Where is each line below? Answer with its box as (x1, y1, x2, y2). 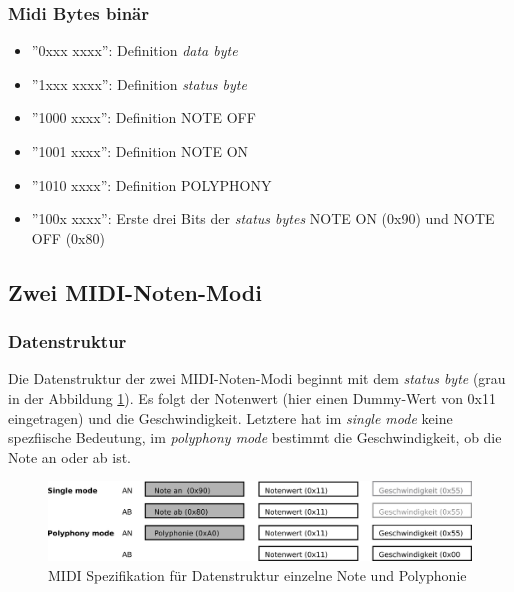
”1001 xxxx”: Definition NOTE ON (31, 141, 249, 161)
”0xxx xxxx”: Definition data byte (31, 40, 238, 61)
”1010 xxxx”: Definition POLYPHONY (31, 174, 272, 195)
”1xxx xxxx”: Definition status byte (31, 73, 247, 94)
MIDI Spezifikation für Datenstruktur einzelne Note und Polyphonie (48, 564, 467, 585)
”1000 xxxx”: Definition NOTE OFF (31, 107, 256, 128)
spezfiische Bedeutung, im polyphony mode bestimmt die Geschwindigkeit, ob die (8, 427, 502, 448)
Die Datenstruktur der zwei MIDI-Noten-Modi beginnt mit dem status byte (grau (8, 368, 506, 389)
